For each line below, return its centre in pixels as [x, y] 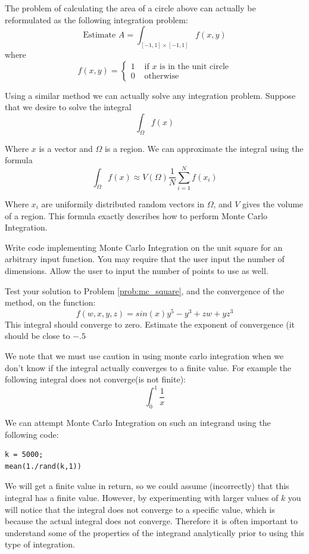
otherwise [162, 77]
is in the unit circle [194, 67]
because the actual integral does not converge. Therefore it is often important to [151, 521]
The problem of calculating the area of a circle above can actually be [130, 8]
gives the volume [273, 203]
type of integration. [40, 544]
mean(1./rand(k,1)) [43, 466]
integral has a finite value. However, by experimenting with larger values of [142, 497]
